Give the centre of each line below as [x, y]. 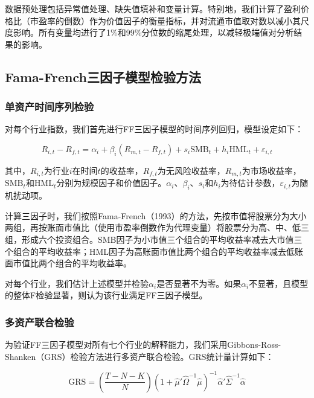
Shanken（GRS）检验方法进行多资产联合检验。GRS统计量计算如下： [139, 356]
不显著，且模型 [279, 283]
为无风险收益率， [191, 170]
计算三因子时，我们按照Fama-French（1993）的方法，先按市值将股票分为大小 [156, 215]
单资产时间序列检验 [50, 107]
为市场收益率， [271, 170]
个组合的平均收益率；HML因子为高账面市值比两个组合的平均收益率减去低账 [154, 251]
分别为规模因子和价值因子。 [111, 183]
